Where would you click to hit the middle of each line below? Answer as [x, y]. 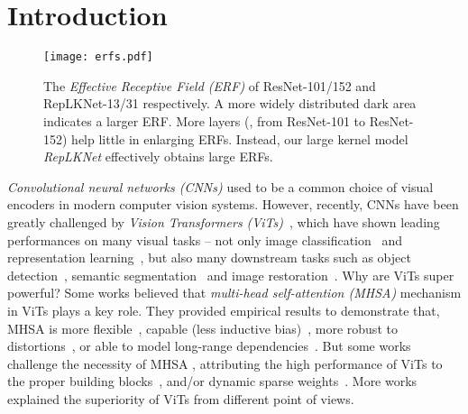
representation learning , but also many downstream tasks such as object [209, 258]
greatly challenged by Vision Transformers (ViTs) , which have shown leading [224, 221]
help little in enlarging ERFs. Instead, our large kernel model [240, 138]
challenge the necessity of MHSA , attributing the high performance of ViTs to [225, 363]
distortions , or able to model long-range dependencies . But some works [209, 346]
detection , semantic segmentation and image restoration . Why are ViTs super [231, 275]
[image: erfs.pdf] [98, 57]
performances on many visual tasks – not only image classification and [205, 239]
